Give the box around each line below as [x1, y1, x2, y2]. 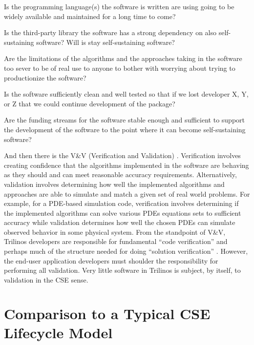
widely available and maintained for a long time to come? [4, 11, 176, 21]
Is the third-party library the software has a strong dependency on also [4, 27, 217, 38]
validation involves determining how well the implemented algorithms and [4, 179, 225, 189]
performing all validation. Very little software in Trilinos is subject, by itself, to [4, 265, 241, 275]
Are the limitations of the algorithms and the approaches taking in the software [4, 53, 242, 63]
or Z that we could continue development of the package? [4, 98, 175, 108]
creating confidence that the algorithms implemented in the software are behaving [4, 160, 249, 170]
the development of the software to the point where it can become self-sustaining [4, 124, 246, 134]
